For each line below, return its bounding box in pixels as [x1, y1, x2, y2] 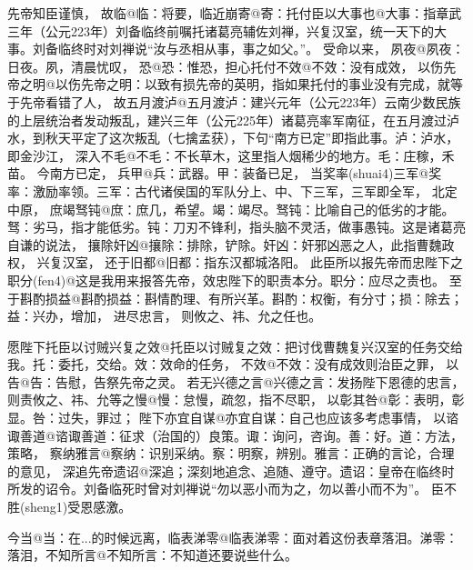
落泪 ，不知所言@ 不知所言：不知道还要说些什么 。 [7, 545, 297, 565]
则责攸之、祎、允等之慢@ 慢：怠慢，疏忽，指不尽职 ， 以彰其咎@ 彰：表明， [7, 390, 452, 409]
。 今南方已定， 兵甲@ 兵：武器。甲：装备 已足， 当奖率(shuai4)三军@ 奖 [20, 164, 442, 183]
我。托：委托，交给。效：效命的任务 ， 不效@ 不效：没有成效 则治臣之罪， [7, 355, 442, 374]
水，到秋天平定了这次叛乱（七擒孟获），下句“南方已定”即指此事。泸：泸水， [7, 128, 459, 147]
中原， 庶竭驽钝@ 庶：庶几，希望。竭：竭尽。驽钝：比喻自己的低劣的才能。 [7, 199, 455, 218]
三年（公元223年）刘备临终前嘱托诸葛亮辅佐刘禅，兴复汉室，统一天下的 [7, 21, 434, 40]
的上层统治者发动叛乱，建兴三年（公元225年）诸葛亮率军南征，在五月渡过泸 [7, 110, 459, 129]
